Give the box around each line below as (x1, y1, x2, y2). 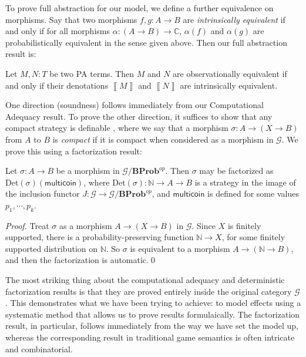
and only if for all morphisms (5, 25, 110, 37)
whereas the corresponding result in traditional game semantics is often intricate (5, 331, 295, 343)
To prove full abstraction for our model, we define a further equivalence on (5, 2, 274, 14)
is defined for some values (207, 187, 299, 200)
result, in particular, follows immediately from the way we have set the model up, (5, 319, 298, 332)
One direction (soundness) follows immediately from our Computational (5, 99, 264, 111)
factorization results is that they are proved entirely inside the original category (5, 285, 292, 297)
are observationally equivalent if (173, 67, 287, 79)
